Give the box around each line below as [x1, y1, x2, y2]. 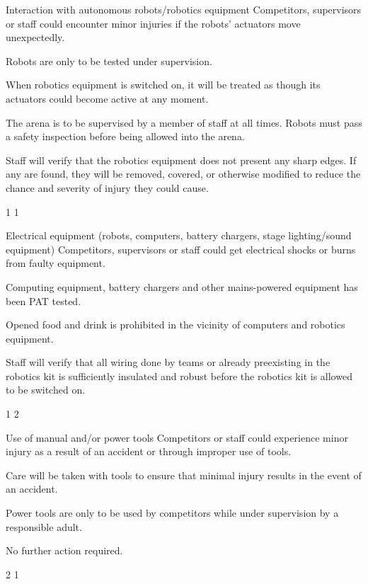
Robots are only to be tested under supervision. [6, 53, 212, 68]
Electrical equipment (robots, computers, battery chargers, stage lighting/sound [6, 228, 352, 243]
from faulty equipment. [6, 256, 105, 270]
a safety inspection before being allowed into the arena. [6, 129, 245, 144]
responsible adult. [6, 519, 82, 534]
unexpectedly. [6, 30, 65, 45]
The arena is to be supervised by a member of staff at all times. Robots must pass [6, 115, 362, 130]
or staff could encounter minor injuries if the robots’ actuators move [6, 16, 301, 30]
